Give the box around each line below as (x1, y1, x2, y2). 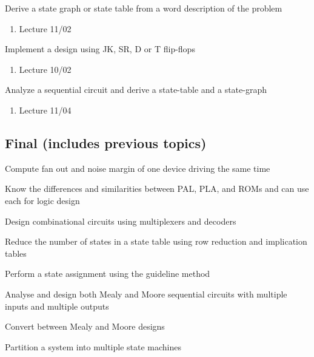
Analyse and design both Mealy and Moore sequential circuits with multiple (5, 287, 287, 300)
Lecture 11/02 (19, 22, 72, 35)
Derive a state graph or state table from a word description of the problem (5, 2, 282, 14)
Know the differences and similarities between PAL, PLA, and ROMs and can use (5, 182, 309, 195)
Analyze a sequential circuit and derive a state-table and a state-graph (5, 83, 267, 96)
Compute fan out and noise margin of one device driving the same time (5, 161, 270, 174)
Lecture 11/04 (19, 103, 72, 116)
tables (5, 246, 27, 259)
